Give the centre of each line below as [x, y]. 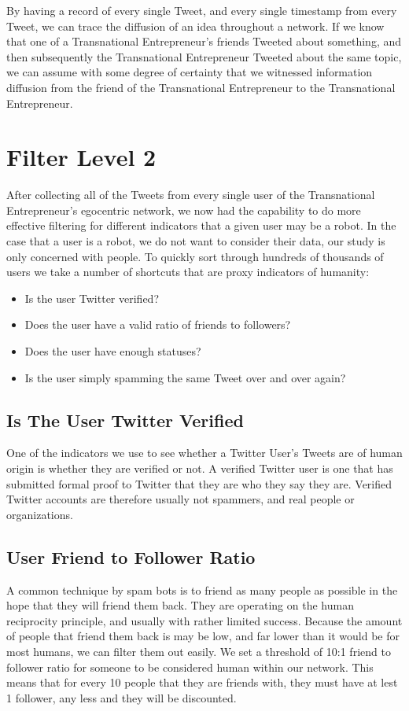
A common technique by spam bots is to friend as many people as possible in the [202, 589]
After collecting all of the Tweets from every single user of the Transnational [191, 195]
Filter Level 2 [81, 157]
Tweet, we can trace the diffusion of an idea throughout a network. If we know [195, 26]
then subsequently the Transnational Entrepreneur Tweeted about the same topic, [204, 56]
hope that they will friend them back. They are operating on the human [180, 605]
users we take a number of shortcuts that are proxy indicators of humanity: [188, 272]
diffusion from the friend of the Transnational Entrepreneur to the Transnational [201, 87]
